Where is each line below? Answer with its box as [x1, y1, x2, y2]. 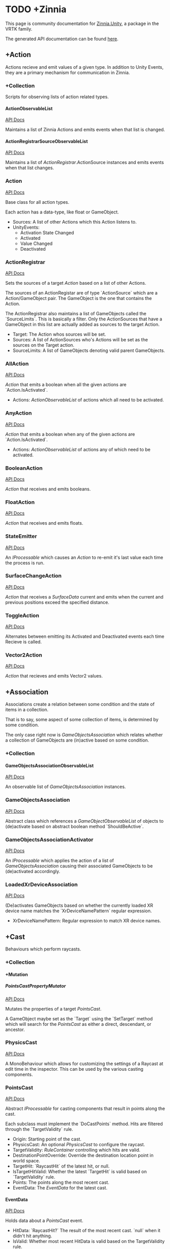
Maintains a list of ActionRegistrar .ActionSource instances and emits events [5, 159, 164, 166]
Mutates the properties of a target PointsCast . [5, 1006, 102, 1012]
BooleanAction [5, 465, 43, 472]
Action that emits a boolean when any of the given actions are [5, 431, 135, 437]
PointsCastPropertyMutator [5, 983, 66, 989]
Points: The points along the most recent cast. [12, 1179, 109, 1185]
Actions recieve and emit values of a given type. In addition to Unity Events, [5, 64, 164, 70]
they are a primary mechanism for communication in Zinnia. [5, 69, 130, 75]
